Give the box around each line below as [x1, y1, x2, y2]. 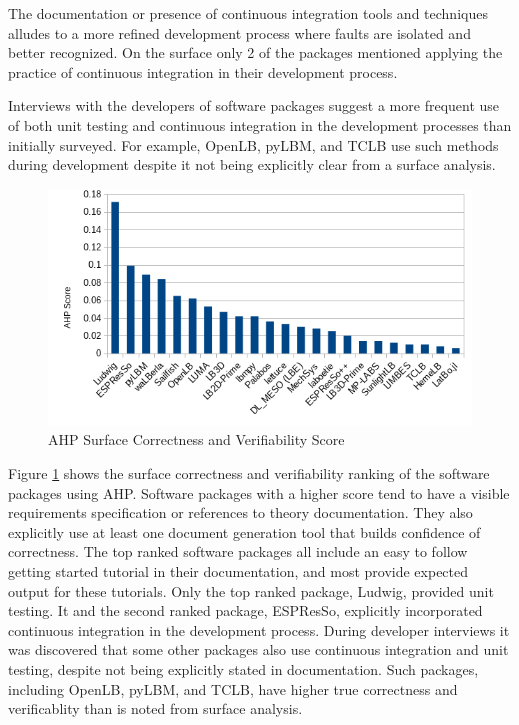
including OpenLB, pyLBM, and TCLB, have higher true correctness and [8, 678, 458, 699]
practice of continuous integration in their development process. [8, 61, 398, 82]
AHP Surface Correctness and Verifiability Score [48, 429, 345, 450]
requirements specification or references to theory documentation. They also [8, 502, 473, 523]
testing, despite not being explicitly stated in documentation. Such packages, [8, 658, 479, 679]
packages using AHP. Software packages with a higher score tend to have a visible [8, 482, 510, 503]
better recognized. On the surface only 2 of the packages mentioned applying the [8, 42, 503, 63]
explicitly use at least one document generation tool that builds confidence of [8, 521, 481, 542]
